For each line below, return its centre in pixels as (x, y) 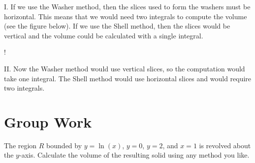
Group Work (48, 121)
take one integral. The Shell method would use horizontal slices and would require (128, 78)
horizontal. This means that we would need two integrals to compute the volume (126, 16)
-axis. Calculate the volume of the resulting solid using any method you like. (134, 155)
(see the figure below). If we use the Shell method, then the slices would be (117, 26)
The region (20, 145)
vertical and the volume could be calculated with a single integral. (104, 35)
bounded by (64, 145)
